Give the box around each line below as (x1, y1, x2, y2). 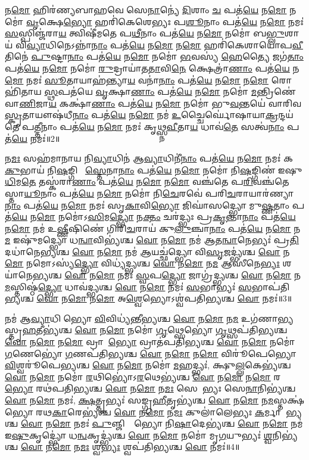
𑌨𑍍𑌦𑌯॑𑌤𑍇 (278, 108, 294, 121)
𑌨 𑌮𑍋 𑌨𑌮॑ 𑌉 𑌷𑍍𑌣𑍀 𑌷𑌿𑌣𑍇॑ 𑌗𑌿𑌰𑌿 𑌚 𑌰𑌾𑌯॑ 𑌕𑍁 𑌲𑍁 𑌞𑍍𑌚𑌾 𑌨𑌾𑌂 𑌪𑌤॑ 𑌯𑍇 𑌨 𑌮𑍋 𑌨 (5, 222, 301, 234)
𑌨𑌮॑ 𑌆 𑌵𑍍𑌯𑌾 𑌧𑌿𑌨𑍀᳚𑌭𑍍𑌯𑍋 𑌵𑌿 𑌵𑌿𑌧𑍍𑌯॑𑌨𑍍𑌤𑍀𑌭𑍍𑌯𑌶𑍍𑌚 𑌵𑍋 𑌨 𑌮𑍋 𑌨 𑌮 (5, 312, 239, 324)
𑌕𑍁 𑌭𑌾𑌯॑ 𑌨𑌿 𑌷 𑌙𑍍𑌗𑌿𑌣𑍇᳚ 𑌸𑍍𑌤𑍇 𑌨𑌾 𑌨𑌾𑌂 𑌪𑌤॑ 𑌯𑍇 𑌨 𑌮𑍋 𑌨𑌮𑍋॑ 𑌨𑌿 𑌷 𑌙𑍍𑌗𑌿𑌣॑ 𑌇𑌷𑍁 (5, 163, 302, 176)
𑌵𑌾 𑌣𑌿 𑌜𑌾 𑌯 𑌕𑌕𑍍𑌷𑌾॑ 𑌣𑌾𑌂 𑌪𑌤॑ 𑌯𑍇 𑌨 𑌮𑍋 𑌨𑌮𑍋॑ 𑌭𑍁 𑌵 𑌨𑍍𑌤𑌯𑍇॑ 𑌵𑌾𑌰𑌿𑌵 (5, 97, 301, 109)
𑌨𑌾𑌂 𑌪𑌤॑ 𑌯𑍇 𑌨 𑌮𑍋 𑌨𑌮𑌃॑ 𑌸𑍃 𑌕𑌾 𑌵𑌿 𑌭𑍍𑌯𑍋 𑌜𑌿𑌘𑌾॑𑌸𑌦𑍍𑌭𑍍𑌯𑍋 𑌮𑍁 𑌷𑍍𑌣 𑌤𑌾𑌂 (5, 198, 290, 211)
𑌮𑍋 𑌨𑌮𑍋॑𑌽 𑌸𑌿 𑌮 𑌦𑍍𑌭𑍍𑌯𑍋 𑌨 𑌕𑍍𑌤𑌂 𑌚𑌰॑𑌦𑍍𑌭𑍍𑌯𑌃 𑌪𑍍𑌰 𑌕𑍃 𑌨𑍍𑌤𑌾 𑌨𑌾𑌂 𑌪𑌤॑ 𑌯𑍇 (36, 210, 296, 223)
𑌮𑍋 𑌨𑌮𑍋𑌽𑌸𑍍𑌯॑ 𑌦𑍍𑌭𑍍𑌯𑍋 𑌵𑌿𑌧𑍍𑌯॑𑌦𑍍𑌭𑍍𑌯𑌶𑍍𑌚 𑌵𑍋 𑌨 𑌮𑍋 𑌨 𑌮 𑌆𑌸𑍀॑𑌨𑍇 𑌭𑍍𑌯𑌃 (5, 257, 280, 269)
